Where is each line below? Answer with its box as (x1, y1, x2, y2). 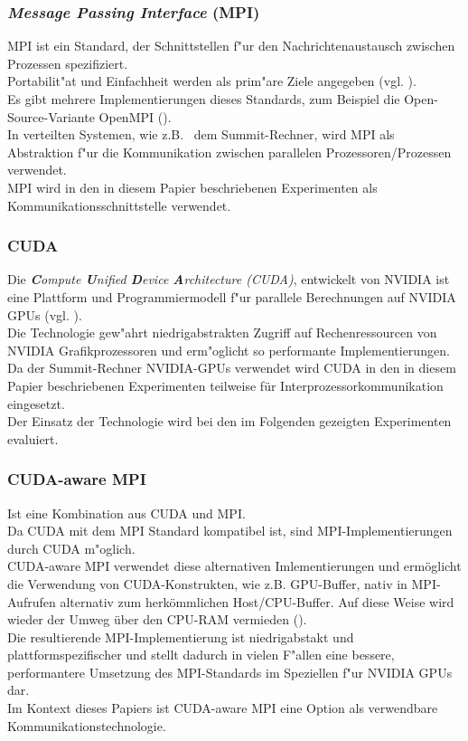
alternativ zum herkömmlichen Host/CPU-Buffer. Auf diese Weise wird (60, 592, 454, 611)
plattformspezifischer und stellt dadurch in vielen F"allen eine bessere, (7, 645, 395, 664)
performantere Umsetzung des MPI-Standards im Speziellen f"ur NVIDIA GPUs (7, 662, 453, 681)
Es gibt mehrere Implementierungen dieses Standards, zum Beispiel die (7, 90, 400, 108)
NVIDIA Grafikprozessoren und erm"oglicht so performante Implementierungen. (7, 340, 450, 359)
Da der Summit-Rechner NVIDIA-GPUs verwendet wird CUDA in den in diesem (7, 358, 456, 377)
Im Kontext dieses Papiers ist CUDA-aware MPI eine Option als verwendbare (7, 698, 438, 717)
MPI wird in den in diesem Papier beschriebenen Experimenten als (7, 177, 378, 196)
